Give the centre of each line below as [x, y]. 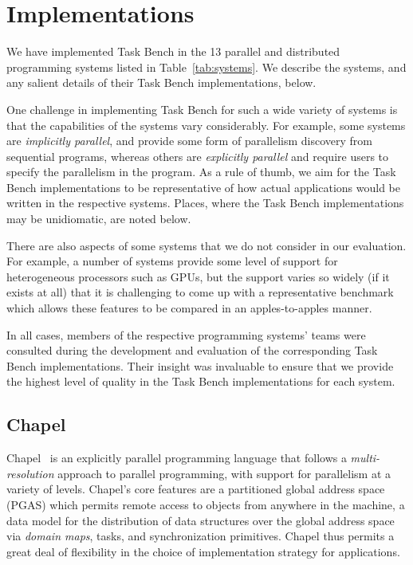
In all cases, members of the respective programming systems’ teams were [186, 334]
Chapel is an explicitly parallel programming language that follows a [177, 458]
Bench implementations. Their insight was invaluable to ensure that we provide [200, 365]
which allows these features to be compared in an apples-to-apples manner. [189, 308]
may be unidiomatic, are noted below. [99, 219]
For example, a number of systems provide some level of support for [172, 261]
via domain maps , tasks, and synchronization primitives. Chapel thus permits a [201, 536]
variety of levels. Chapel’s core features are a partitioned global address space [196, 489]
